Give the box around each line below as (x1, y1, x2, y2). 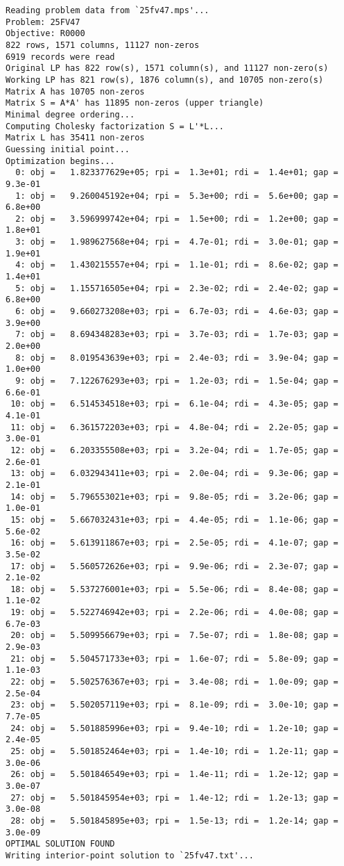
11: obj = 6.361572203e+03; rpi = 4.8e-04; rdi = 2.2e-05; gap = (10, 422, 338, 432)
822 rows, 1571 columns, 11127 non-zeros (6, 40, 200, 50)
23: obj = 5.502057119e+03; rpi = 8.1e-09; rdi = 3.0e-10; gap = (10, 700, 338, 710)
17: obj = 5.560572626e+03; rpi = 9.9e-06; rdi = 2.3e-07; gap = (10, 561, 338, 571)
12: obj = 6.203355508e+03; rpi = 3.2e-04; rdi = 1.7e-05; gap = (10, 445, 338, 455)
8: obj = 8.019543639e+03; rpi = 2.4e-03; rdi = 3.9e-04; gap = (15, 352, 338, 363)
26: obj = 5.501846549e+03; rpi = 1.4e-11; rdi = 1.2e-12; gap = (10, 769, 338, 780)
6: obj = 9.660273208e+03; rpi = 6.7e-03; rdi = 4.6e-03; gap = (15, 307, 338, 317)
